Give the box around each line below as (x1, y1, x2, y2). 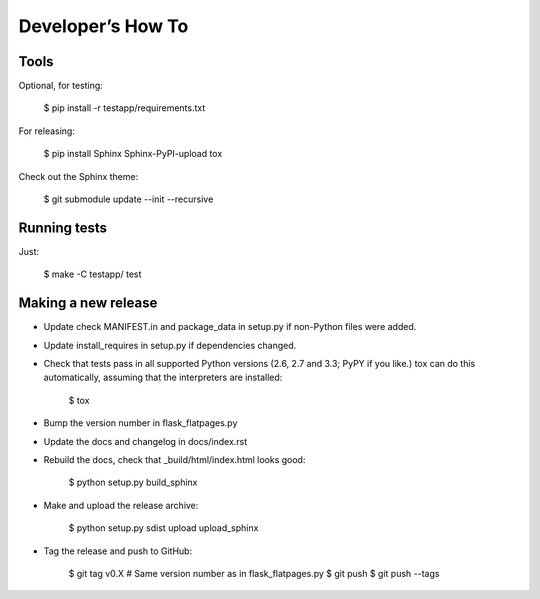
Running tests (18, 219, 108, 236)
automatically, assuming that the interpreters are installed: (43, 371, 283, 384)
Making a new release (18, 295, 158, 312)
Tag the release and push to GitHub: (43, 545, 193, 557)
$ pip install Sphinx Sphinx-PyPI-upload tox (43, 148, 223, 160)
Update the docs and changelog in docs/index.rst (43, 435, 248, 447)
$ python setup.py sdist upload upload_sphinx (68, 522, 259, 534)
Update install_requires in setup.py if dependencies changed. (43, 339, 297, 351)
